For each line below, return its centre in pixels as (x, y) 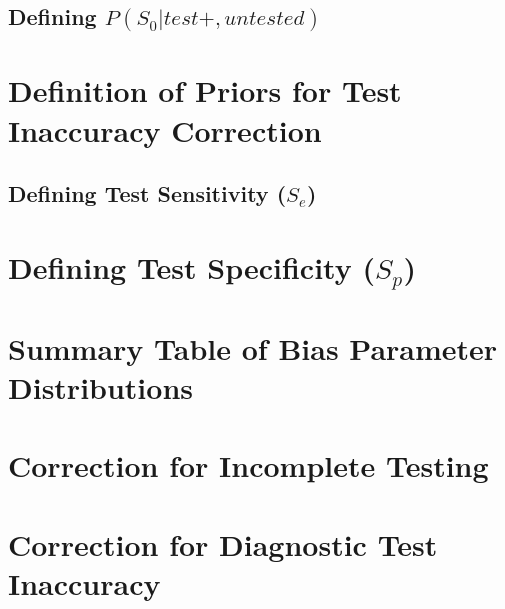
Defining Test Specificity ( (191, 266)
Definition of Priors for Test (205, 90)
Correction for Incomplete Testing (248, 465)
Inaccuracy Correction (165, 129)
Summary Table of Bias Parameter (253, 347)
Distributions (100, 386)
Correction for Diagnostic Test (223, 543)
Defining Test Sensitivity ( (147, 193)
